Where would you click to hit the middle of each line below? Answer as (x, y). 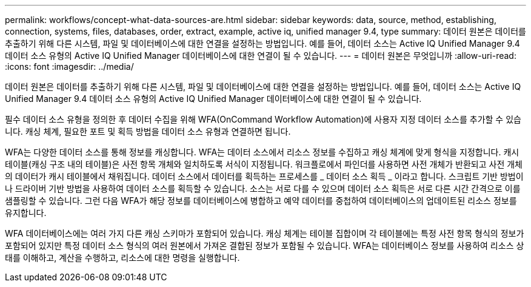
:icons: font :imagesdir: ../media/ (69, 66)
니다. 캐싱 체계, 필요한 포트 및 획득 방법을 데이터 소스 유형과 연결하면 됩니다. (148, 131)
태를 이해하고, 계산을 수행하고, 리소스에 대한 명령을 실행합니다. (122, 258)
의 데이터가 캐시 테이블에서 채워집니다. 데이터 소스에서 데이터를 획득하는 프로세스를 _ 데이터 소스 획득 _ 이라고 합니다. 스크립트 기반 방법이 (264, 176)
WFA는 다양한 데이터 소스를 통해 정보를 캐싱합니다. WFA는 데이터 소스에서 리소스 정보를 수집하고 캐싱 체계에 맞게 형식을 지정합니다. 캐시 (262, 152)
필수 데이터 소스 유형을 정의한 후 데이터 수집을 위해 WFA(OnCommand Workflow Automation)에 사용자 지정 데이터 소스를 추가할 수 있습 (263, 119)
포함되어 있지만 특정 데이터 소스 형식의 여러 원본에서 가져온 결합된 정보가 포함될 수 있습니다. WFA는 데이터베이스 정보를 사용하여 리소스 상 (265, 245)
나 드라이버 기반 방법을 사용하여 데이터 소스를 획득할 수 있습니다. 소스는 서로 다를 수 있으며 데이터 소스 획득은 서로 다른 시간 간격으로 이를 (263, 188)
